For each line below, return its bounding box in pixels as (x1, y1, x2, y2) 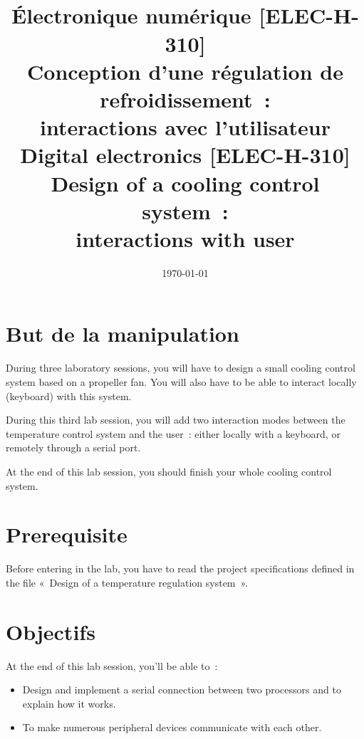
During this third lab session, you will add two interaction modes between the (6, 412, 345, 427)
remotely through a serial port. (6, 440, 141, 455)
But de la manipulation (6, 319, 239, 348)
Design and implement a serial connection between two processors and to (22, 682, 341, 697)
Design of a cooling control (51, 168, 320, 197)
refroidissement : (100, 84, 271, 113)
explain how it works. (22, 696, 116, 711)
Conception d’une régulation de (27, 56, 343, 85)
